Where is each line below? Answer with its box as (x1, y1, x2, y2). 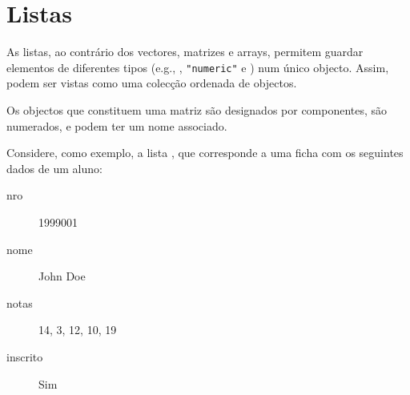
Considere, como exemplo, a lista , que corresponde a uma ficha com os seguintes (6, 144, 404, 161)
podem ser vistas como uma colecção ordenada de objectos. (6, 75, 297, 91)
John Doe (38, 268, 86, 284)
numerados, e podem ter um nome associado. (6, 117, 227, 134)
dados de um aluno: (6, 159, 102, 176)
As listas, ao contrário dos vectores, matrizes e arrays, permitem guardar (6, 43, 364, 60)
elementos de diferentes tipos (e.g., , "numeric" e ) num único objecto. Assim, (6, 58, 389, 75)
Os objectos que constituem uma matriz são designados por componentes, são (6, 101, 388, 118)
